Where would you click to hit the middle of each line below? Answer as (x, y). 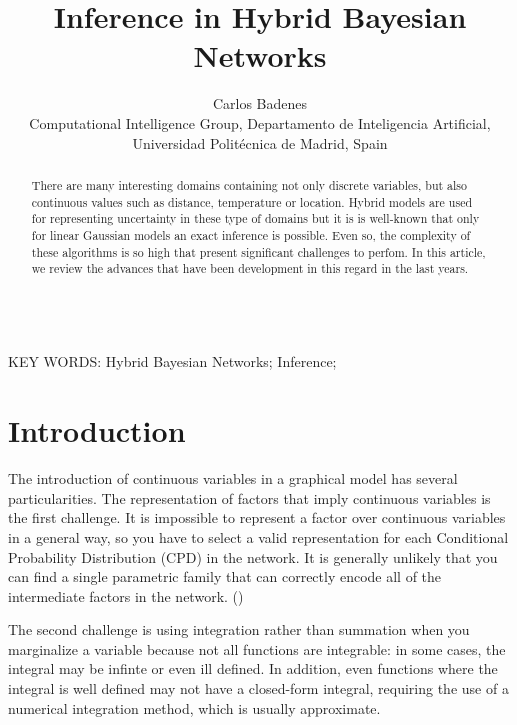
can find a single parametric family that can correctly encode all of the (225, 576)
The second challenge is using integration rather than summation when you (239, 629)
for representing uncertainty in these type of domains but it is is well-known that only (255, 218)
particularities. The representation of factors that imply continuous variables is (249, 497)
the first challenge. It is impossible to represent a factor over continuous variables (257, 517)
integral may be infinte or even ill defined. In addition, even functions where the (253, 668)
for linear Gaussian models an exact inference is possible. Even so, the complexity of (251, 234)
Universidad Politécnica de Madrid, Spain (260, 142)
